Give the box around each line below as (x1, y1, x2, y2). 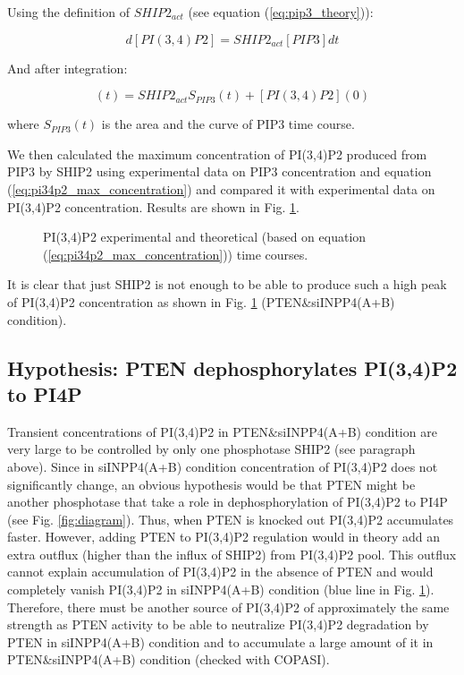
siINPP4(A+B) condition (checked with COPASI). (52, 650, 330, 669)
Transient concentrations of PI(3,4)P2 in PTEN (7, 422, 268, 440)
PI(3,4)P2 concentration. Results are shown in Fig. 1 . (7, 197, 299, 216)
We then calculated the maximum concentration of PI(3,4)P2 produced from (7, 144, 427, 163)
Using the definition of (7, 3, 130, 21)
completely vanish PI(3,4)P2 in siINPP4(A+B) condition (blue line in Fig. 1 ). (7, 580, 434, 599)
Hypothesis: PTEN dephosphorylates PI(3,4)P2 (7, 354, 458, 381)
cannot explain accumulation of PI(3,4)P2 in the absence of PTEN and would (7, 562, 434, 581)
